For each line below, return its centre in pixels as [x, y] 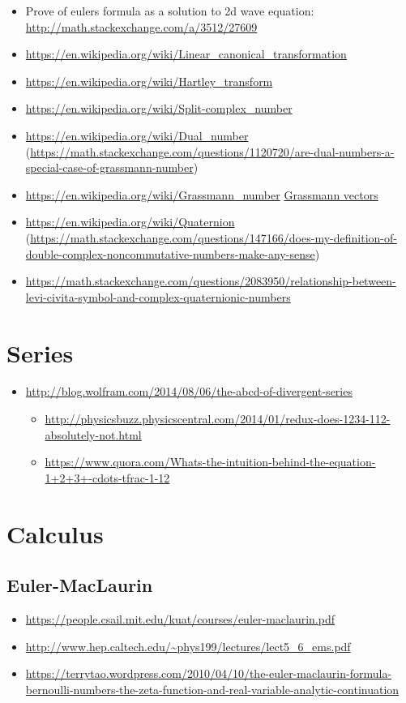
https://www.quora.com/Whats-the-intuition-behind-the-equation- [210, 462]
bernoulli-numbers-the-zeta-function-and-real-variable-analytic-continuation [212, 689]
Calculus [55, 533]
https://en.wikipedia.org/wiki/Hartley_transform [149, 81]
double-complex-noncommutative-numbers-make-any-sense [170, 253]
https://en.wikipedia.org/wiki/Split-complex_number [159, 108]
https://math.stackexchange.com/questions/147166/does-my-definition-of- [214, 237]
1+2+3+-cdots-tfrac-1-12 [107, 477]
